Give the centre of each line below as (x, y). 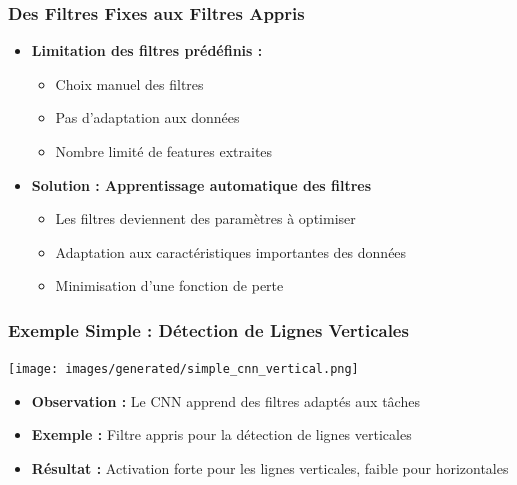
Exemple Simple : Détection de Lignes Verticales (208, 329)
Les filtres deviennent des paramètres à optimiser (205, 218)
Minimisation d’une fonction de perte (169, 285)
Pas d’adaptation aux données (147, 117)
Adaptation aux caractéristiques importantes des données (231, 251)
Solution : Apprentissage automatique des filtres (201, 184)
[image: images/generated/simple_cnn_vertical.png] (183, 369)
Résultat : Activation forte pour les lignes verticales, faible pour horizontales (270, 468)
